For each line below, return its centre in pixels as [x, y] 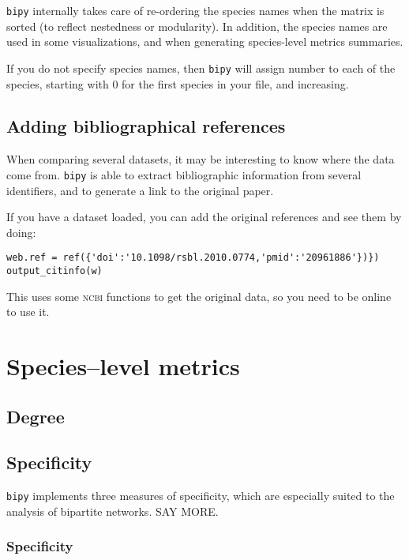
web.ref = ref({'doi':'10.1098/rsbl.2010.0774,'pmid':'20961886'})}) [193, 258]
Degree [36, 416]
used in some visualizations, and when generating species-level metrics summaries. [205, 41]
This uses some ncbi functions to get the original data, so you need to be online [199, 296]
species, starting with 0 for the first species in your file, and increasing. [178, 83]
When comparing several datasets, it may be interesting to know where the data [201, 159]
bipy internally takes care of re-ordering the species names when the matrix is [195, 10]
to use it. [28, 312]
